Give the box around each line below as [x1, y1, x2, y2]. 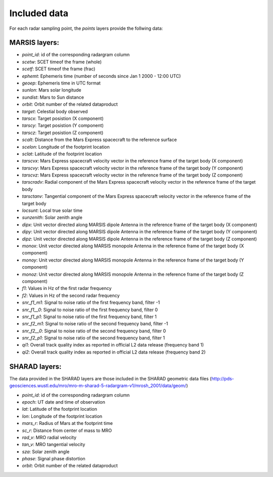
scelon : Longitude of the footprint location [22, 144, 110, 150]
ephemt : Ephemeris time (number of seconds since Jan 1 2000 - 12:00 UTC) [22, 73, 181, 79]
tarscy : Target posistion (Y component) [22, 122, 104, 128]
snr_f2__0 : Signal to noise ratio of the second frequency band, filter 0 [22, 328, 166, 334]
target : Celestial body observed [22, 108, 88, 114]
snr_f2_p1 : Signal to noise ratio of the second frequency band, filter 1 [22, 335, 165, 341]
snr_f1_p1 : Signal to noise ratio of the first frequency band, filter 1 [22, 314, 157, 320]
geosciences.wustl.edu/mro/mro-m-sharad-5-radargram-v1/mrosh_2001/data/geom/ [9, 382, 187, 389]
